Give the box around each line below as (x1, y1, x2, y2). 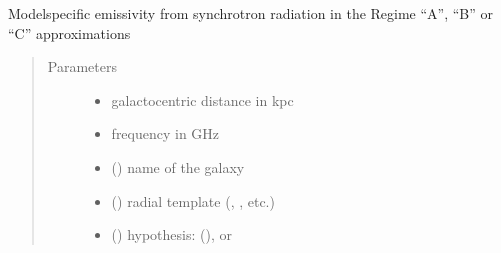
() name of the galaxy (111, 156, 245, 177)
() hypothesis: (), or (111, 224, 232, 245)
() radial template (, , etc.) (111, 190, 275, 211)
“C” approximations (8, 22, 131, 43)
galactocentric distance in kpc (111, 89, 294, 110)
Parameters (47, 56, 117, 77)
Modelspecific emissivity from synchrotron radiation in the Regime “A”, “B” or (8, 3, 494, 23)
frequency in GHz (111, 123, 220, 144)
